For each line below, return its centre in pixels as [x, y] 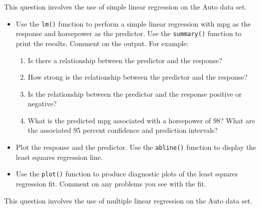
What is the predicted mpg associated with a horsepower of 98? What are [141, 120]
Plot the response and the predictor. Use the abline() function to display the [136, 147]
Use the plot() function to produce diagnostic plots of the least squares [127, 174]
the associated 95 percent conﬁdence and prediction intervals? [123, 130]
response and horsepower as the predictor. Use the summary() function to [129, 33]
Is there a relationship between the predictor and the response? [125, 60]
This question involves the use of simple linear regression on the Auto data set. [125, 7]
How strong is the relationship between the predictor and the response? [138, 77]
